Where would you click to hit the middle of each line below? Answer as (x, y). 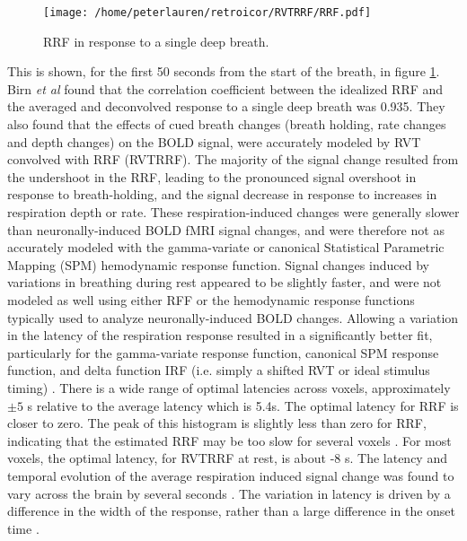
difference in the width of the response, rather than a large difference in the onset (231, 511)
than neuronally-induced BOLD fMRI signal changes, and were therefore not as (226, 229)
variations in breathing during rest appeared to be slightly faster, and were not (225, 282)
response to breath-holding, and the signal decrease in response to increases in (222, 194)
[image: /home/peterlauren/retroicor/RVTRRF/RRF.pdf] (207, 13)
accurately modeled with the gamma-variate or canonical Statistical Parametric (226, 247)
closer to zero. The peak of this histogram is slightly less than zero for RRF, (217, 423)
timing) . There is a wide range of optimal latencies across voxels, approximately (229, 387)
